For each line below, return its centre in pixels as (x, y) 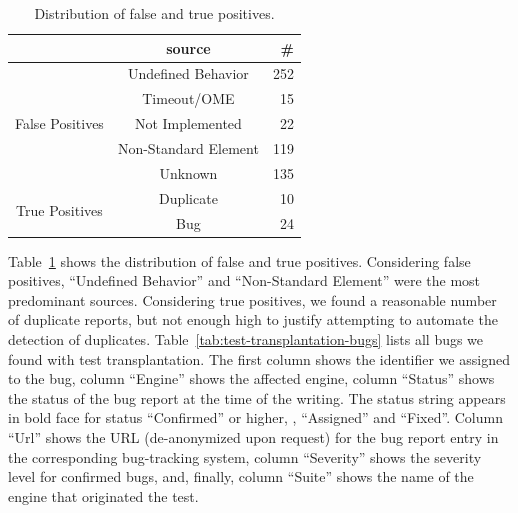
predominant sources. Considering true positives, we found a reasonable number (252, 299)
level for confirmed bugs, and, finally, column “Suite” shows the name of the (241, 476)
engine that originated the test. (103, 495)
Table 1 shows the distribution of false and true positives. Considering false (239, 260)
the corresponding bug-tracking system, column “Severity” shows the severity (245, 456)
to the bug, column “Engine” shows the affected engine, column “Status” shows (251, 378)
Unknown (188, 172)
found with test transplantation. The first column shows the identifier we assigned (259, 358)
